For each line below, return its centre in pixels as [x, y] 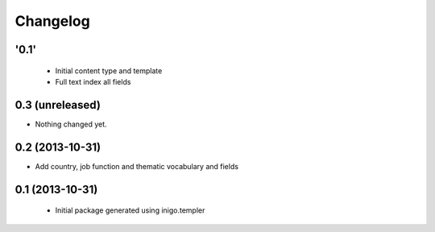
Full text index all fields [93, 81]
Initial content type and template [109, 70]
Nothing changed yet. [71, 124]
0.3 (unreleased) [58, 105]
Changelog [52, 21]
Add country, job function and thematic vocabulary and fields [137, 166]
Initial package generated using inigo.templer [130, 210]
